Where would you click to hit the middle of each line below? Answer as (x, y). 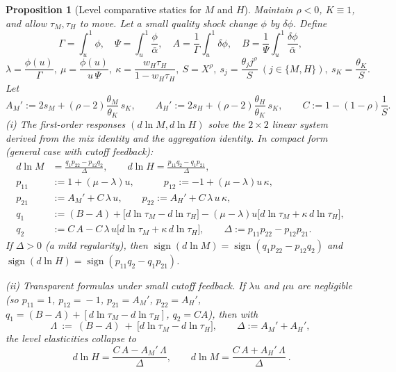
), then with (233, 313)
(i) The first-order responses (66, 124)
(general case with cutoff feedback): (80, 151)
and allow (26, 23)
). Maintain (269, 9)
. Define (310, 23)
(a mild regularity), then (97, 245)
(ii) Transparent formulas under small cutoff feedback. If (126, 285)
